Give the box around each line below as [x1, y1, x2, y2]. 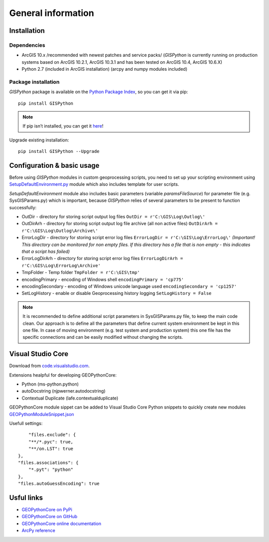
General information [9, 7, 94, 18]
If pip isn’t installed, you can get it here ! [22, 123, 104, 129]
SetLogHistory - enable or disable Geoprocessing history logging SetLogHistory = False [21, 290, 212, 296]
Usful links [9, 493, 43, 502]
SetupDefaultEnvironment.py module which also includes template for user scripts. [9, 181, 179, 187]
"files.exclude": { [28, 432, 76, 438]
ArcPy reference [21, 528, 56, 534]
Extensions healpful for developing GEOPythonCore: [9, 372, 117, 378]
